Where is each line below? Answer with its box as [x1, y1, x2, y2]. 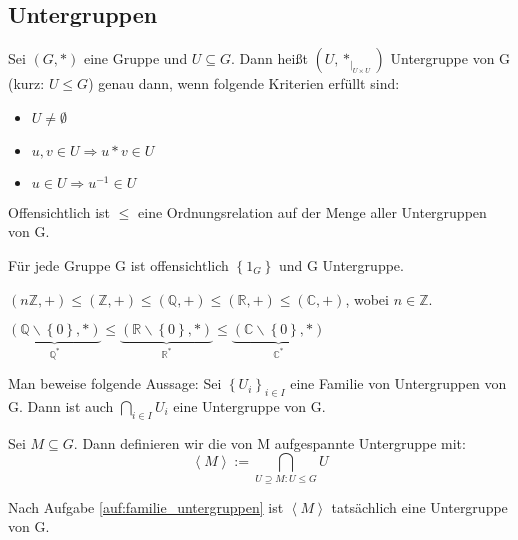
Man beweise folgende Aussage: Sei [8, 373, 222, 394]
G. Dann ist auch [8, 395, 114, 416]
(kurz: [8, 73, 45, 94]
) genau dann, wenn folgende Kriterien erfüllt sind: [88, 73, 400, 94]
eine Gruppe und [83, 48, 188, 69]
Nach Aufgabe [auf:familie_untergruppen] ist [8, 496, 284, 517]
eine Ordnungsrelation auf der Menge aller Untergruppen [138, 201, 487, 222]
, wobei [345, 288, 389, 309]
